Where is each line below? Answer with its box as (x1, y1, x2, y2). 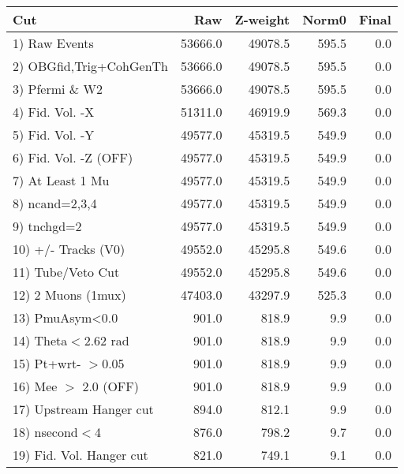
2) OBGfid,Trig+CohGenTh (13, 57, 168, 75)
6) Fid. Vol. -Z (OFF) (13, 148, 133, 166)
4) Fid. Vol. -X (13, 103, 95, 121)
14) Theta (13, 331, 68, 349)
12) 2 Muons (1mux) (13, 286, 126, 304)
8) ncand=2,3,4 (13, 194, 97, 212)
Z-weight (234, 10, 290, 28)
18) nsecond (13, 423, 78, 441)
